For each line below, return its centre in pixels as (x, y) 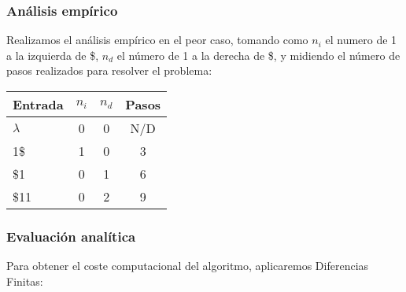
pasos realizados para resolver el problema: (109, 70)
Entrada (38, 104)
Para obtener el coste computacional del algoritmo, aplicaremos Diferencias (188, 266)
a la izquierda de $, (53, 55)
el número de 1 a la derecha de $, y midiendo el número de (258, 55)
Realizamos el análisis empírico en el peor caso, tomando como (157, 40)
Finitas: (25, 281)
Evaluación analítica (71, 236)
